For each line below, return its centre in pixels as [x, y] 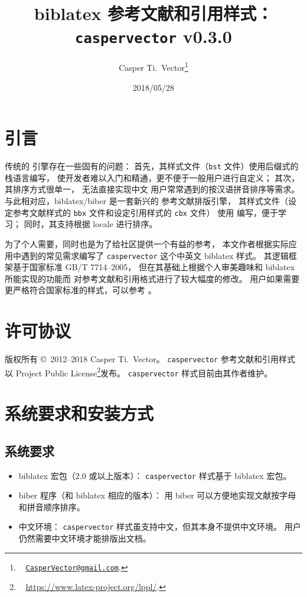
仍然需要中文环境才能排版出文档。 [85, 538]
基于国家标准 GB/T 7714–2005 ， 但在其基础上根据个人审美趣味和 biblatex [154, 267]
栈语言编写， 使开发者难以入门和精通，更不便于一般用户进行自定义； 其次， [152, 177]
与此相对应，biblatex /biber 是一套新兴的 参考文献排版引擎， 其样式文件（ [146, 201]
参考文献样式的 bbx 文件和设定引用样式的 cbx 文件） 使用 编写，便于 [145, 212]
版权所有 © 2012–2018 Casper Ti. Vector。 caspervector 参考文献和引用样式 [150, 359]
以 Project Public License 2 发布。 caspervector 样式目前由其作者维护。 [139, 372]
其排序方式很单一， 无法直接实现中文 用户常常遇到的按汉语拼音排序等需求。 [152, 189]
